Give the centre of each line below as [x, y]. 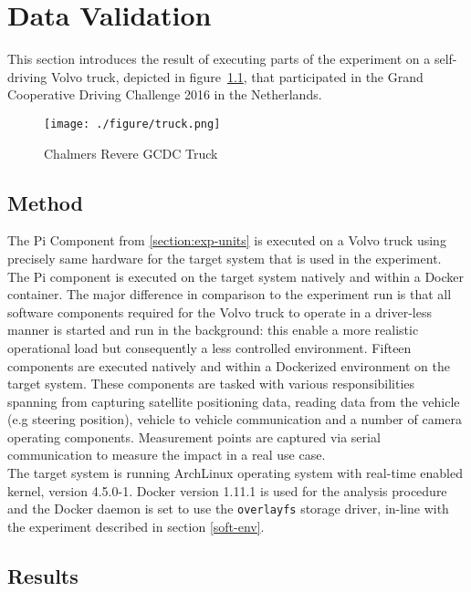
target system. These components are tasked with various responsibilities [211, 384]
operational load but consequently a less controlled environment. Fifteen [209, 347]
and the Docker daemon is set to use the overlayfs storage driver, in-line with [228, 509]
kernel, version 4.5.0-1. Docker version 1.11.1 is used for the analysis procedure [227, 490]
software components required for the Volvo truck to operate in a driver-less [220, 312]
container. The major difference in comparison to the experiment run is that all [230, 294]
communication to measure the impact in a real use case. [167, 455]
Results [43, 575]
